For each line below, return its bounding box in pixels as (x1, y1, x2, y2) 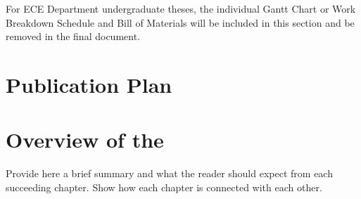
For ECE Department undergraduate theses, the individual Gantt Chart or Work (6, 1, 356, 15)
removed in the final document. (6, 29, 140, 44)
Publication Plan (6, 70, 172, 98)
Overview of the (6, 125, 164, 154)
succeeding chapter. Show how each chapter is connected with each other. (6, 179, 322, 194)
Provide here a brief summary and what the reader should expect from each (6, 166, 333, 181)
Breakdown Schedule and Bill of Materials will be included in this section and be (6, 15, 355, 30)
